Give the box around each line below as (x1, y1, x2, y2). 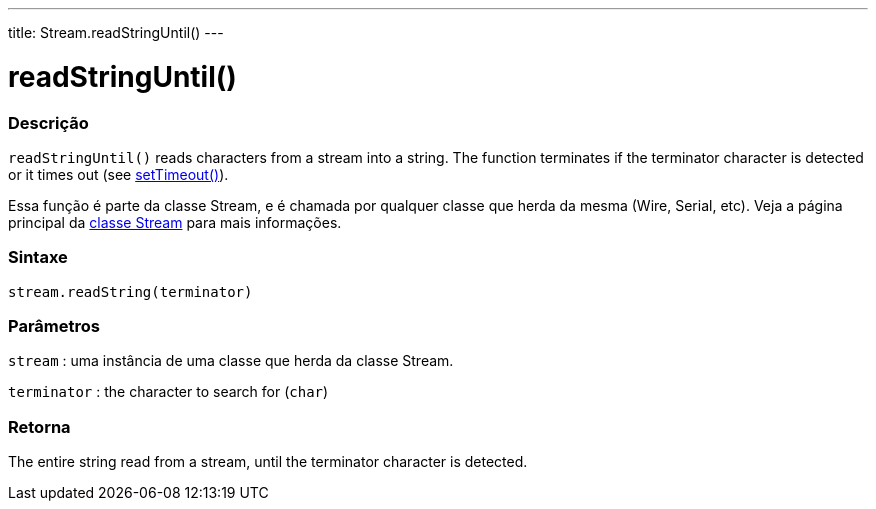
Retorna (8, 416, 71, 437)
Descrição (8, 112, 89, 133)
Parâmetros (8, 316, 100, 336)
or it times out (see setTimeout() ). (8, 165, 229, 183)
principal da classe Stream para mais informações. (8, 213, 342, 231)
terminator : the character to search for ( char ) (8, 383, 329, 401)
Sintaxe (8, 247, 68, 268)
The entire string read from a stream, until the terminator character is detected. (8, 453, 528, 471)
